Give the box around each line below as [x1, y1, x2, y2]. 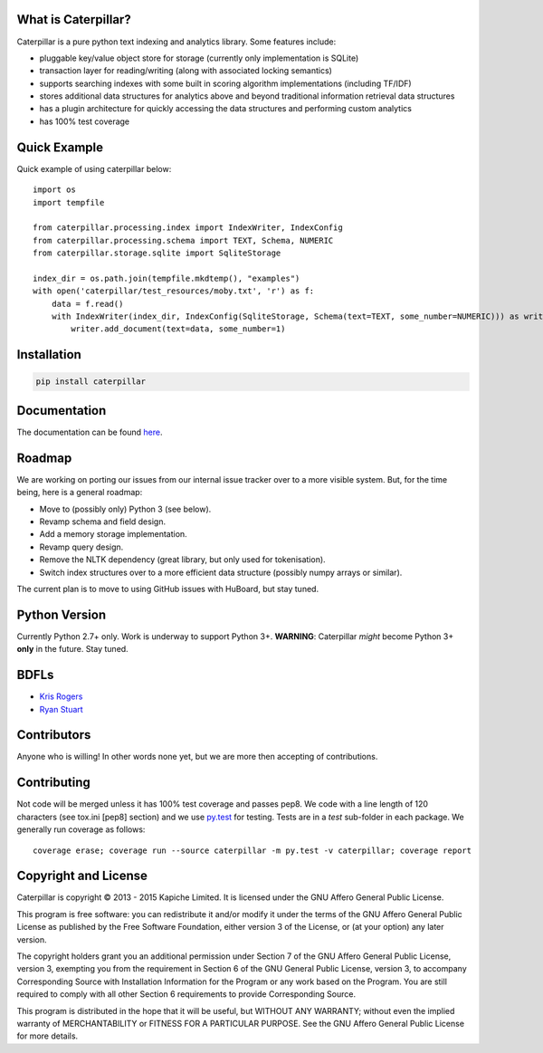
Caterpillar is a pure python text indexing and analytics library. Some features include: [16, 36, 337, 47]
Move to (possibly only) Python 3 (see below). [39, 503, 212, 514]
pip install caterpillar [35, 377, 147, 387]
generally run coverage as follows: [16, 824, 146, 835]
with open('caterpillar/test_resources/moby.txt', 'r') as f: [33, 286, 315, 296]
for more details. [16, 1030, 79, 1041]
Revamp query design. [39, 541, 124, 552]
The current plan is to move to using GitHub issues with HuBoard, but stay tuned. [16, 583, 319, 594]
